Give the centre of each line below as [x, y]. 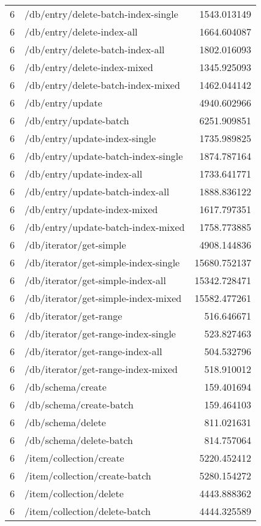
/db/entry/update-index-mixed [91, 209]
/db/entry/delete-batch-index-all [95, 49]
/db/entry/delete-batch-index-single [101, 14]
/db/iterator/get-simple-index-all [95, 280]
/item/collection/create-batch [88, 475]
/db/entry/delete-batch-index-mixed [102, 85]
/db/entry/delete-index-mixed [89, 67]
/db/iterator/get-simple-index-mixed [103, 298]
